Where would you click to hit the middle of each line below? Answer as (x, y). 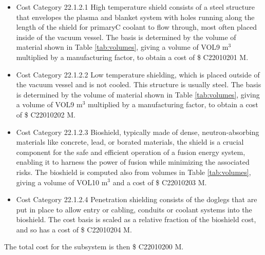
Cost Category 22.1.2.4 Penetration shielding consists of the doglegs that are (137, 199)
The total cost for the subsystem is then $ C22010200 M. (94, 247)
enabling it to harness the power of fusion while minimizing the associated (133, 162)
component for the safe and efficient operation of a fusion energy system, (131, 152)
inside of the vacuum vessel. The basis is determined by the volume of (126, 37)
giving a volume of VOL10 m (62, 182)
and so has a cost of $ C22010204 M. (74, 229)
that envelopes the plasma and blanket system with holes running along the (135, 17)
